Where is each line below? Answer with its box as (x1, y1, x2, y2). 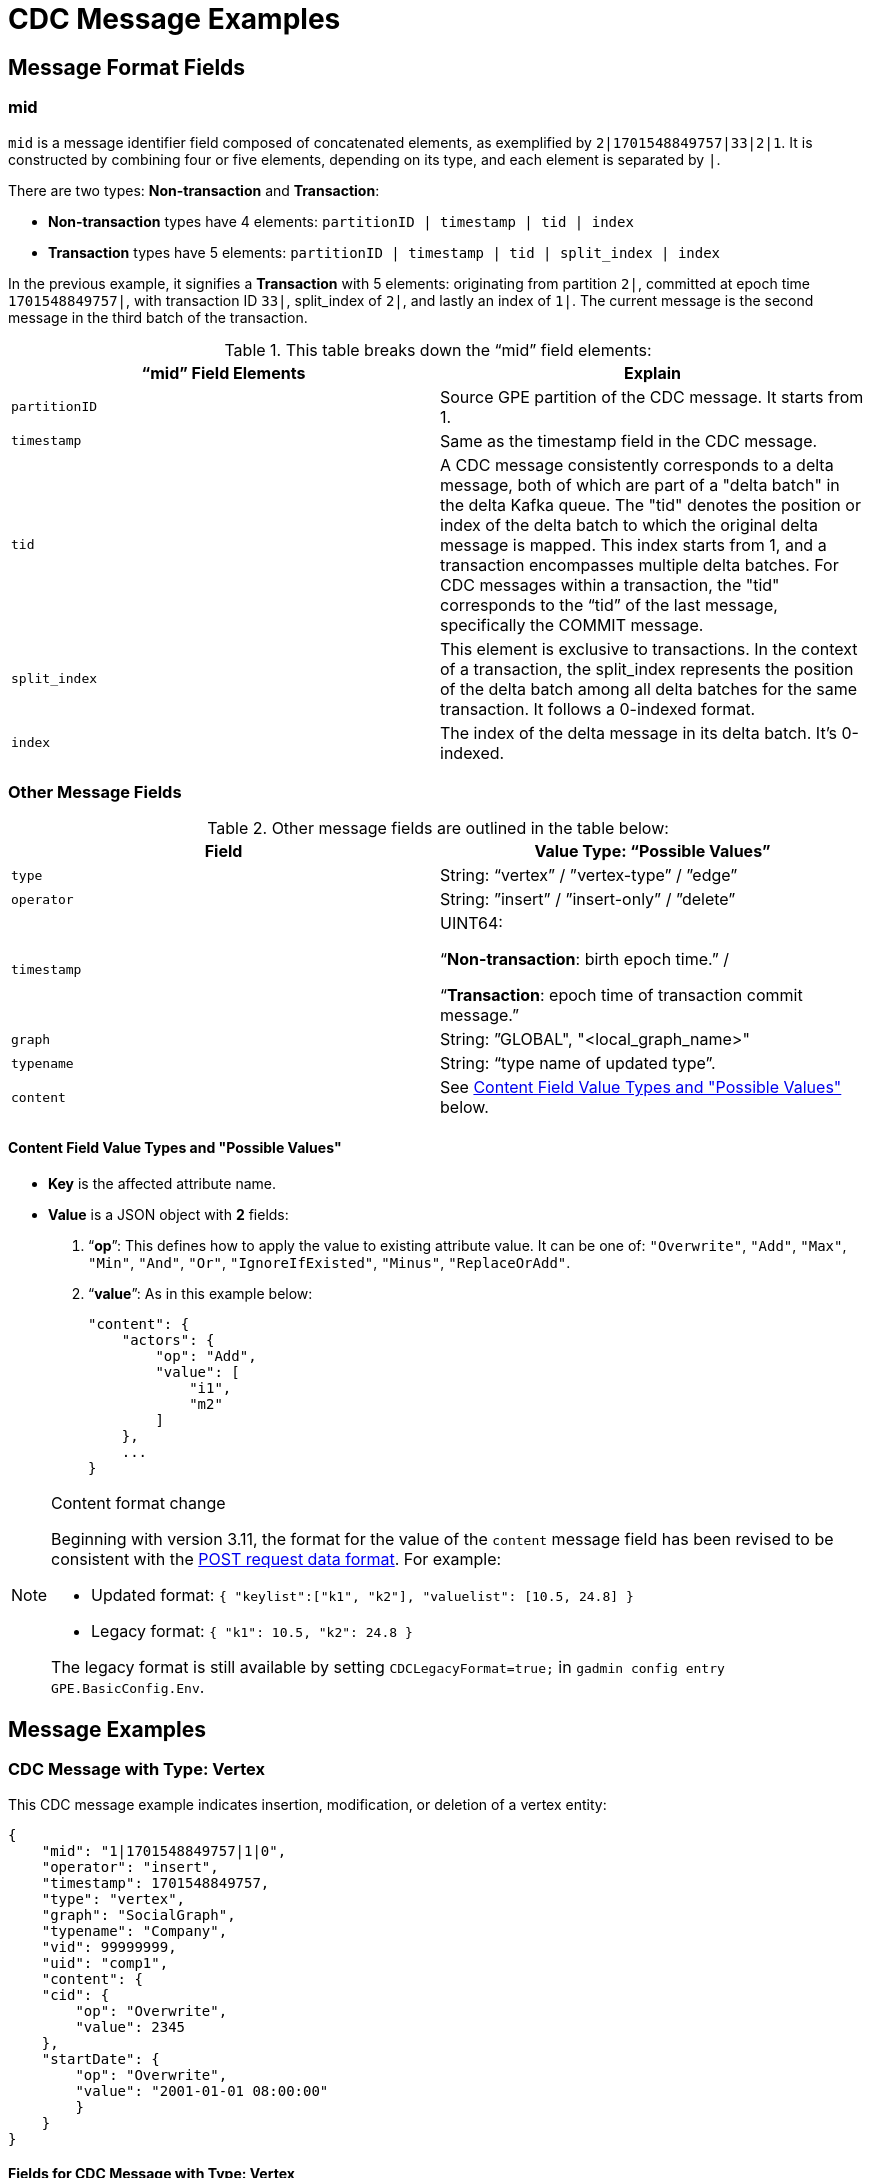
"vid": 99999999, (41, 1938, 177, 1955)
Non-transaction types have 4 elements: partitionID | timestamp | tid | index (48, 212, 634, 230)
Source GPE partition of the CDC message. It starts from (440, 386, 864, 407)
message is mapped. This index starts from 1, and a (440, 534, 827, 555)
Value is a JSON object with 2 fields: (48, 1205, 289, 1223)
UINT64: (440, 913, 503, 934)
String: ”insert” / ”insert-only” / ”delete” (440, 889, 736, 910)
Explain (623, 362, 681, 383)
